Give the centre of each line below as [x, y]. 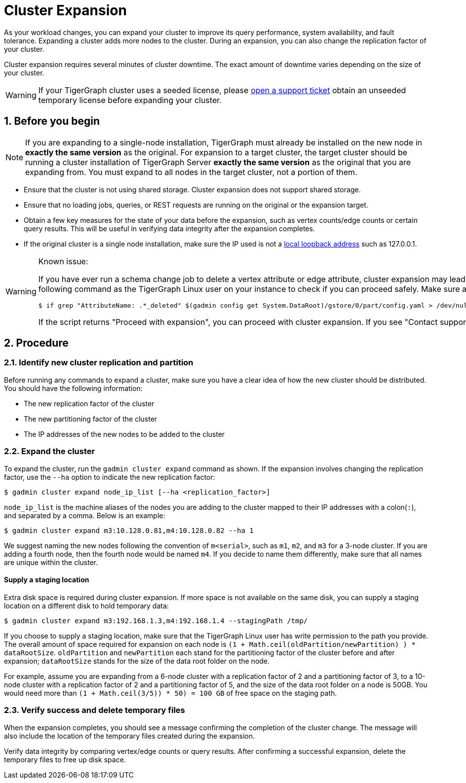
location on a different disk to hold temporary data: [86, 605]
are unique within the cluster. [51, 562]
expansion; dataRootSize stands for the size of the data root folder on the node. [137, 661]
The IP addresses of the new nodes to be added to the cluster [124, 434]
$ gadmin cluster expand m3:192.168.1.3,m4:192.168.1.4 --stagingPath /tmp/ [156, 621]
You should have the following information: [73, 388]
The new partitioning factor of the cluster [91, 419]
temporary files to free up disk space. [65, 759]
